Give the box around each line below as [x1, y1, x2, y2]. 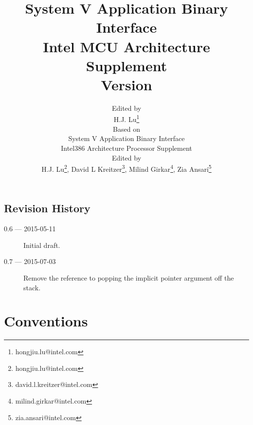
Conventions [4, 311, 88, 331]
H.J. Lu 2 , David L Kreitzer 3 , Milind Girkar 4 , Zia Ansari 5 [41, 162, 212, 174]
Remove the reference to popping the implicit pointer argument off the [23, 272, 234, 283]
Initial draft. [23, 240, 60, 250]
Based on [113, 123, 140, 134]
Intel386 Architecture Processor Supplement [61, 142, 192, 153]
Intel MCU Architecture [43, 36, 210, 56]
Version [101, 74, 152, 94]
